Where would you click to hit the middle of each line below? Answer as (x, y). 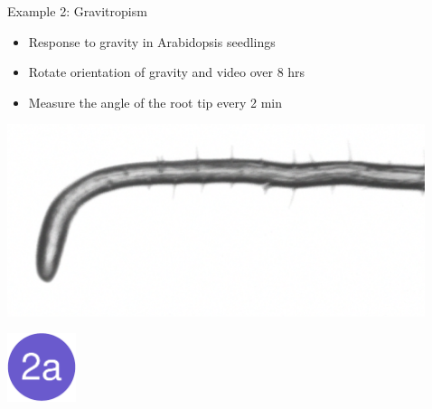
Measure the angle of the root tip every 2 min (155, 102)
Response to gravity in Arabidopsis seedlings (152, 41)
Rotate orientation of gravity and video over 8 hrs (167, 72)
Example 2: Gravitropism (77, 11)
